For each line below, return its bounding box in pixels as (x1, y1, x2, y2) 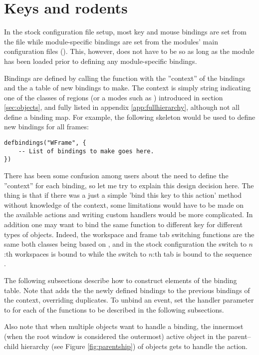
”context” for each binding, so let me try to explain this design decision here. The (4, 180, 254, 190)
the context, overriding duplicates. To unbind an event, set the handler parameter (4, 295, 254, 305)
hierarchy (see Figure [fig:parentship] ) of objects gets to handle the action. (20, 341, 248, 351)
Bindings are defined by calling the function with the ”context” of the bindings (4, 72, 246, 83)
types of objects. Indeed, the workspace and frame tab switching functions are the (4, 229, 255, 239)
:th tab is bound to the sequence (153, 248, 252, 259)
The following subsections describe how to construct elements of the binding (4, 275, 237, 285)
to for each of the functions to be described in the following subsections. (4, 304, 224, 315)
